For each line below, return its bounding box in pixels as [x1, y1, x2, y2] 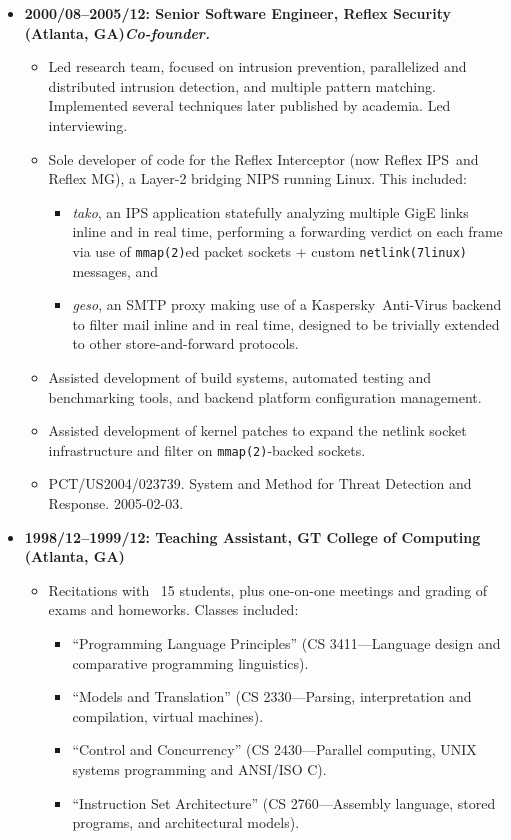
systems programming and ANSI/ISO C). [72, 758, 327, 779]
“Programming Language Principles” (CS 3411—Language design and [72, 632, 501, 653]
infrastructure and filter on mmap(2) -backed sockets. [48, 439, 366, 460]
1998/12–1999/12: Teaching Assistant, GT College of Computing [24, 526, 481, 547]
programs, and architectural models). [72, 812, 300, 833]
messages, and [72, 260, 159, 281]
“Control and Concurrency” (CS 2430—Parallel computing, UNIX [72, 739, 477, 760]
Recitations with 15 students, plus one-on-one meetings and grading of [48, 579, 488, 600]
